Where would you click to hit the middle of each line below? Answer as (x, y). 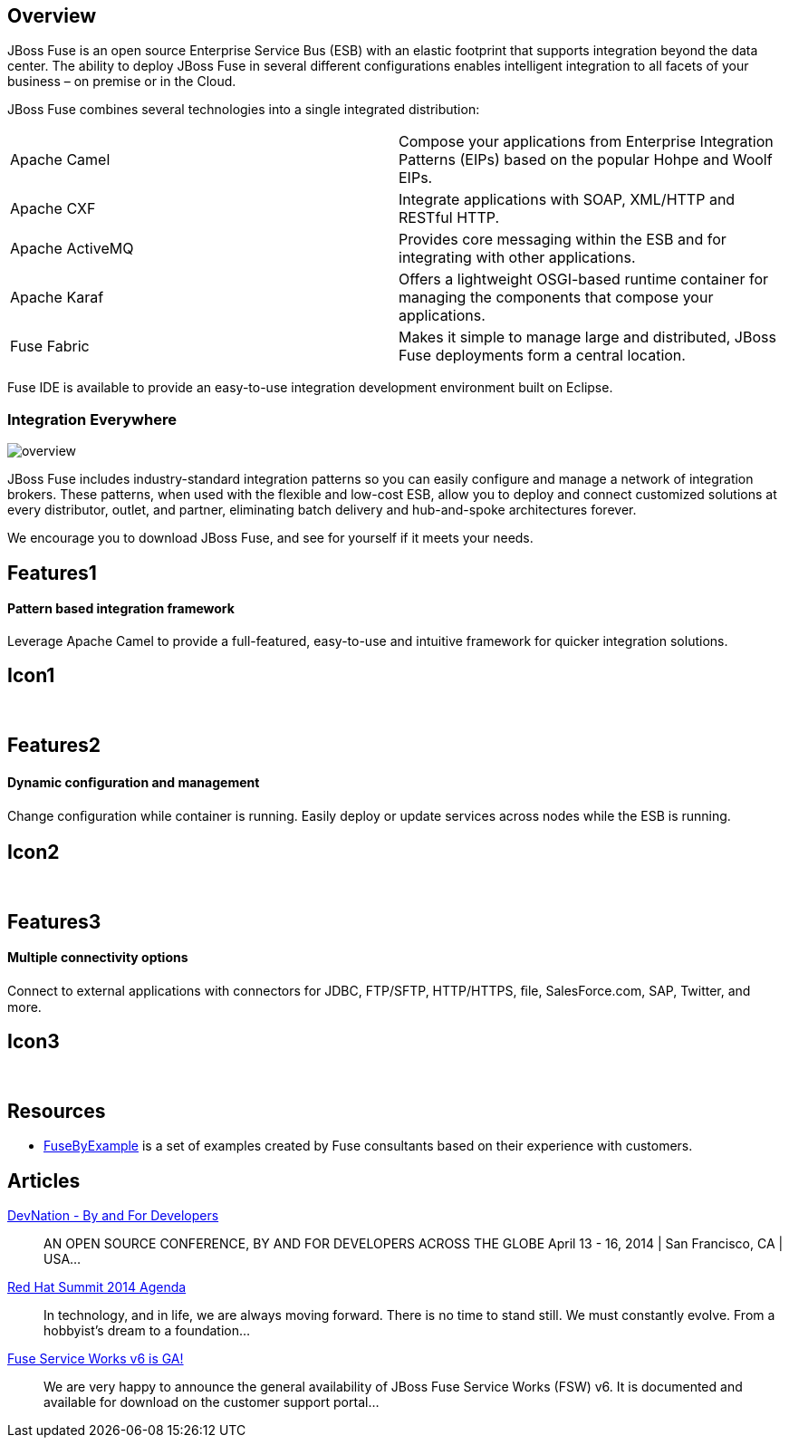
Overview (52, 16)
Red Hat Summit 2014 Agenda (97, 1287)
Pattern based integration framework (121, 609)
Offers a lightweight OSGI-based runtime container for (583, 279)
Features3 (54, 921)
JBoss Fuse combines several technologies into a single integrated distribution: (244, 110)
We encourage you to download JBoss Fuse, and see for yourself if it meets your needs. (270, 538)
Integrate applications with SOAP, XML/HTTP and (567, 200)
